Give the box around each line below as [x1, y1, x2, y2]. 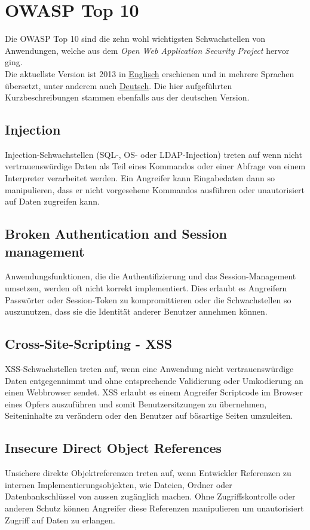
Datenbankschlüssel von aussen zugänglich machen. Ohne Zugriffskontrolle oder [5, 490, 296, 502]
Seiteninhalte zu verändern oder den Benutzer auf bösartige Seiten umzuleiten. [5, 409, 293, 422]
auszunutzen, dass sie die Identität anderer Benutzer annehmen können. [5, 305, 268, 318]
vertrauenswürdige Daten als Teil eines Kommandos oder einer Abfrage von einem [5, 160, 306, 172]
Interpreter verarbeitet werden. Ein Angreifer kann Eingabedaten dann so [5, 172, 275, 184]
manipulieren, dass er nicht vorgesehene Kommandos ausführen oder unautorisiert [5, 183, 305, 196]
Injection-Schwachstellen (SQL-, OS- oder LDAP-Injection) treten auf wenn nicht [5, 148, 302, 160]
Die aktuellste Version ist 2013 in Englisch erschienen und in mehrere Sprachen [5, 67, 294, 80]
